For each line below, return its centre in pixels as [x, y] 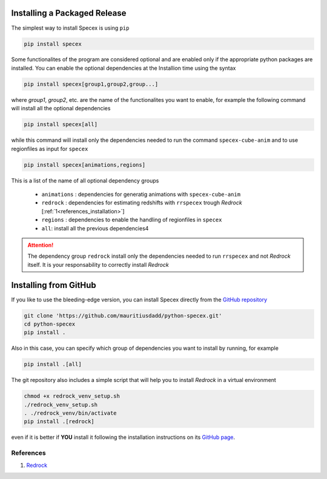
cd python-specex [50, 324]
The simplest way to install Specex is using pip [70, 28]
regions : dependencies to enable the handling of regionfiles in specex [132, 220]
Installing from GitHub [54, 285]
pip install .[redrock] [59, 422]
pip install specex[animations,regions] [84, 165]
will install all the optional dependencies [61, 109]
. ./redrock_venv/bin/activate [71, 413]
